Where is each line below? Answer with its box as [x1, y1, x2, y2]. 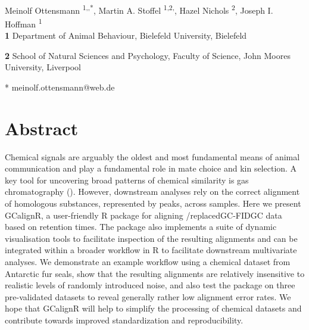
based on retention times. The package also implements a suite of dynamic [5, 220, 277, 233]
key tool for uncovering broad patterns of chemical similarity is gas [5, 173, 249, 186]
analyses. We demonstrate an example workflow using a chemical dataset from [5, 255, 291, 267]
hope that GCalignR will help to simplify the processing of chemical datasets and [5, 302, 302, 315]
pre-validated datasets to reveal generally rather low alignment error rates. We [5, 290, 291, 303]
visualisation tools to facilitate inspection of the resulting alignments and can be [5, 232, 298, 244]
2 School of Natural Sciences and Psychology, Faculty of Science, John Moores [5, 49, 291, 61]
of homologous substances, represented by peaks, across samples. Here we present [5, 197, 301, 209]
